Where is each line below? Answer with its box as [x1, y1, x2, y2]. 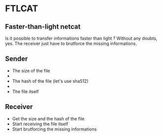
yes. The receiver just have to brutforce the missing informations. [5, 41, 137, 46]
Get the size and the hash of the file [12, 115, 85, 121]
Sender [5, 55, 28, 63]
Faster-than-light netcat [5, 23, 81, 31]
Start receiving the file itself [12, 121, 69, 127]
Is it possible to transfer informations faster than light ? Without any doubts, [5, 35, 158, 41]
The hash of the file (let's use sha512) [12, 78, 89, 84]
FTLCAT [5, 3, 38, 14]
